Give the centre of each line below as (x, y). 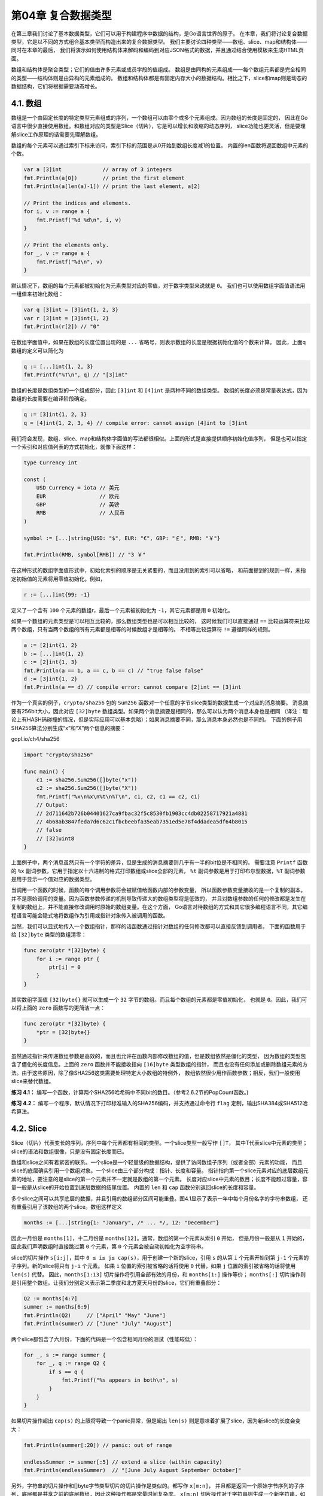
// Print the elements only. (66, 245)
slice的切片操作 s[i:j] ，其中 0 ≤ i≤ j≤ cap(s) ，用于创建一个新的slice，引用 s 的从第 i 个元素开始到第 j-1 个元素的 (160, 1257)
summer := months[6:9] (57, 1307)
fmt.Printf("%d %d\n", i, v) (79, 220)
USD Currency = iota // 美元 (78, 488)
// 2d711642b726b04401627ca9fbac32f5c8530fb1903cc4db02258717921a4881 (142, 813)
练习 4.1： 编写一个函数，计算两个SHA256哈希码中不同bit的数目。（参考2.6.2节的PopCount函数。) (130, 1092)
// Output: (52, 805)
